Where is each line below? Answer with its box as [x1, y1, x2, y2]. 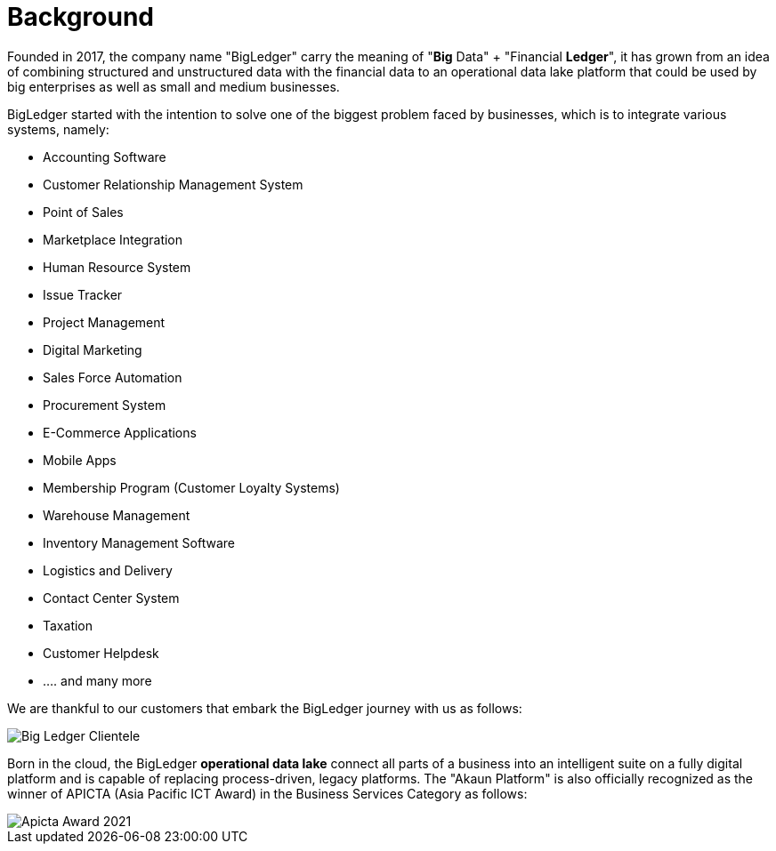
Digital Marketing [43, 341, 142, 357]
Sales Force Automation [43, 369, 182, 385]
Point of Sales [43, 204, 124, 220]
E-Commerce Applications [43, 424, 197, 440]
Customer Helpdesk [43, 645, 159, 661]
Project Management [43, 314, 166, 330]
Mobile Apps [43, 452, 117, 468]
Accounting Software [43, 149, 166, 165]
